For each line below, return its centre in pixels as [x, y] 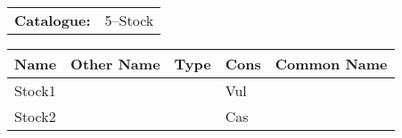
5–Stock [129, 20]
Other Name [115, 64]
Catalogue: [53, 20]
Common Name [331, 64]
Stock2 [35, 116]
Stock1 [35, 90]
